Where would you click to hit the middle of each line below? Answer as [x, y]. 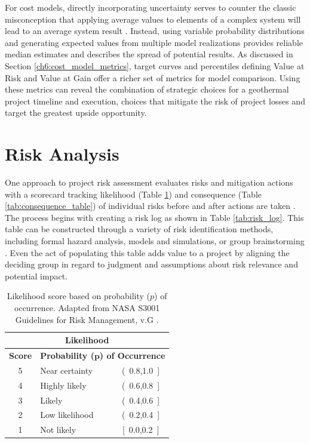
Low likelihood [67, 415]
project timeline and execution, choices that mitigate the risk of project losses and [155, 101]
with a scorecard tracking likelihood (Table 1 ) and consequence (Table [133, 194]
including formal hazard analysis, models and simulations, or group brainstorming [155, 241]
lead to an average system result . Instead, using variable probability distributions [155, 31]
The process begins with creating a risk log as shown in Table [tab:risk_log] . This [154, 217]
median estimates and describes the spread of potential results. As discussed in [149, 54]
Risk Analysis [62, 154]
